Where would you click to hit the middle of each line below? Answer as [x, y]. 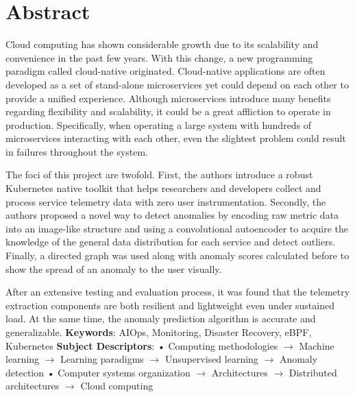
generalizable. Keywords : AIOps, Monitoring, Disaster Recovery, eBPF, [159, 332]
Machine [317, 345]
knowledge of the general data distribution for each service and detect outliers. [171, 242]
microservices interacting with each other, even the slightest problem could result [176, 138]
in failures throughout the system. [77, 151]
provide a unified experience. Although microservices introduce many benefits [168, 98]
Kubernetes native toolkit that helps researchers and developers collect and [163, 188]
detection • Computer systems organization [98, 372]
